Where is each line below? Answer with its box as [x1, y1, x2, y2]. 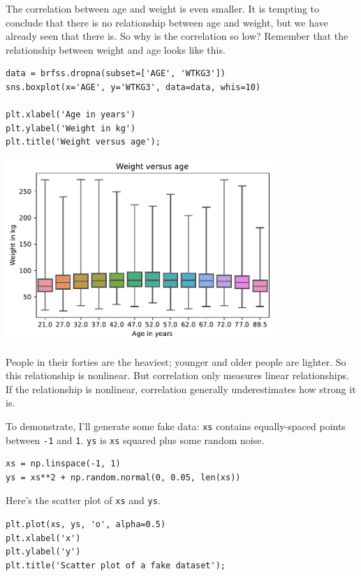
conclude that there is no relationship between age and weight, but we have [6, 15, 328, 29]
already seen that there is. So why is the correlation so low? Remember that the [6, 29, 348, 43]
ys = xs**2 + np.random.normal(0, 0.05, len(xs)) [6, 472, 241, 482]
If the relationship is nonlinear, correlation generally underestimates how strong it [6, 381, 356, 396]
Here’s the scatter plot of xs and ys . [6, 493, 161, 508]
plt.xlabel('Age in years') [6, 110, 136, 120]
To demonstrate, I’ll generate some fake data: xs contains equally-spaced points [6, 418, 346, 433]
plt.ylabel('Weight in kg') [6, 123, 136, 133]
